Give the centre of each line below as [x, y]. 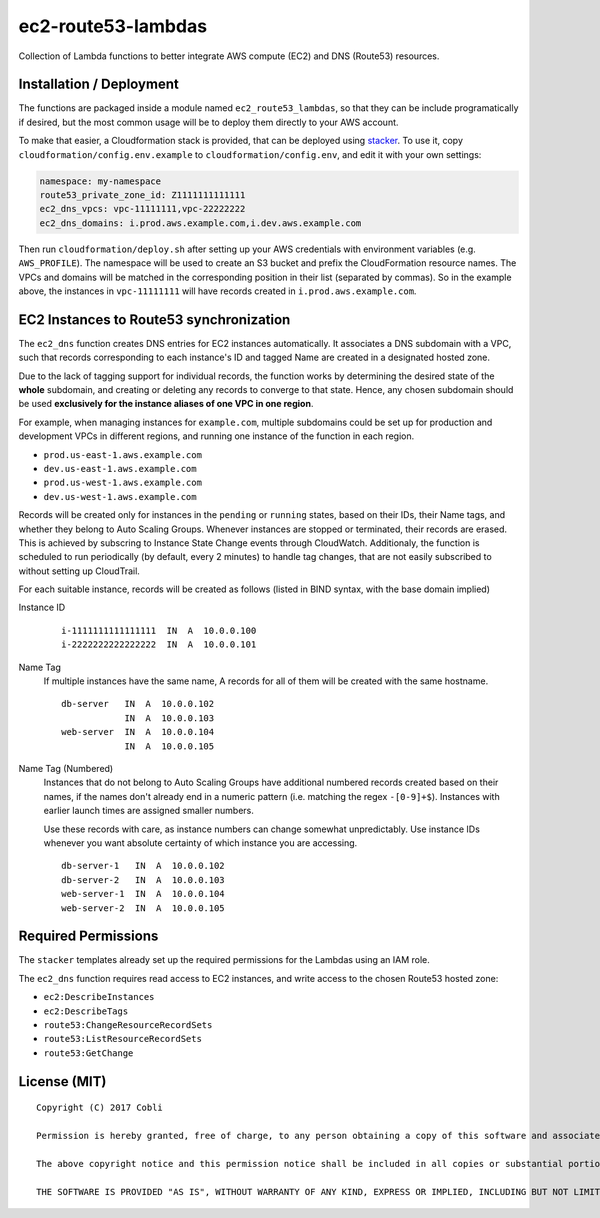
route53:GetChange [88, 1053]
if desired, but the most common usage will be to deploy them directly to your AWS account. [208, 122]
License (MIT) [62, 1081]
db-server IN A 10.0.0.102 [138, 704]
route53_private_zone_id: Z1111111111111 [142, 195]
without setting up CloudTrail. [79, 571]
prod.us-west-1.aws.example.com [122, 483]
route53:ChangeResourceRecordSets [128, 1024]
